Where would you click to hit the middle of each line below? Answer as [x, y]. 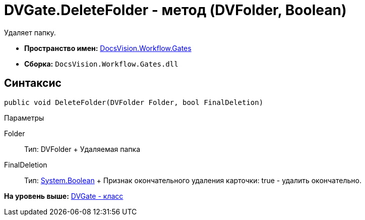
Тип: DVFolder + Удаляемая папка [82, 149]
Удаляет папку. [30, 32]
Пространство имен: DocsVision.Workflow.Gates [108, 48]
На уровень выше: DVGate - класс [64, 196]
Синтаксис [33, 83]
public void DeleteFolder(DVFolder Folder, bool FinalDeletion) [134, 102]
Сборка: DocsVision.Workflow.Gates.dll [101, 64]
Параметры [24, 118]
